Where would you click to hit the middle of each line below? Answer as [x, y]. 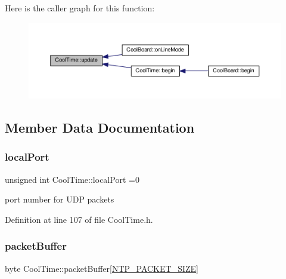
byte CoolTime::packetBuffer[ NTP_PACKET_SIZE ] [102, 268]
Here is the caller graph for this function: [80, 8]
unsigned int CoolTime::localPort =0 [72, 179]
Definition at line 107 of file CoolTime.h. [79, 219]
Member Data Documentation [100, 128]
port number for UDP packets [60, 199]
